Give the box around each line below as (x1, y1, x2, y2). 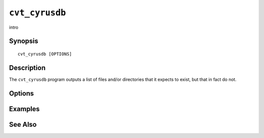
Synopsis (9, 37, 39, 45)
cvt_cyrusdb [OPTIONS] (18, 51, 72, 57)
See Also (9, 120, 37, 129)
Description (9, 63, 46, 72)
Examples (9, 105, 40, 113)
